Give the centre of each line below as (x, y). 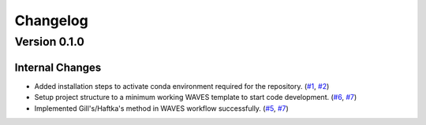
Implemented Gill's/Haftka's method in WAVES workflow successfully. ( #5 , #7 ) (162, 108)
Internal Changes (58, 67)
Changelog (51, 20)
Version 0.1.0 (49, 42)
